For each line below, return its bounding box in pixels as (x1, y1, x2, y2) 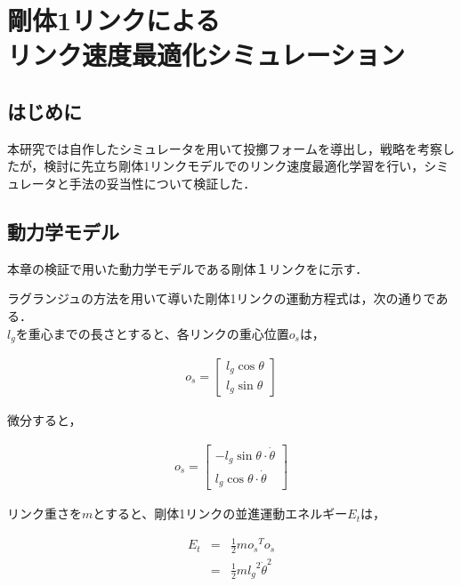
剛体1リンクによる (7, 2, 221, 38)
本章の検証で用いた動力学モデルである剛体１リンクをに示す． (7, 259, 368, 277)
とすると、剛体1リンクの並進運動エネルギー (93, 504, 348, 523)
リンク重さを (7, 504, 82, 523)
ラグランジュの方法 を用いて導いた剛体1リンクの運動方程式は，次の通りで (7, 289, 436, 308)
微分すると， (7, 411, 82, 429)
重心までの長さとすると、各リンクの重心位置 (28, 324, 289, 342)
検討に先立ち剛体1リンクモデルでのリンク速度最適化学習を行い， (44, 157, 425, 175)
